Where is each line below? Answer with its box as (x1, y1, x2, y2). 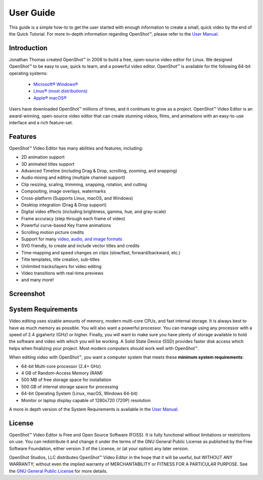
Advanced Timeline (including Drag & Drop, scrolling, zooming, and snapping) (21, 168, 178, 174)
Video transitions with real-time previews (21, 270, 104, 276)
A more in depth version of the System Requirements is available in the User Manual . (9, 406, 179, 412)
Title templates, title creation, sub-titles (21, 256, 100, 263)
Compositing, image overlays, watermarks (21, 188, 106, 194)
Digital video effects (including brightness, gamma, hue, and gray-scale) (21, 209, 167, 214)
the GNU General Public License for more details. (9, 468, 108, 474)
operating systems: (9, 70, 48, 76)
